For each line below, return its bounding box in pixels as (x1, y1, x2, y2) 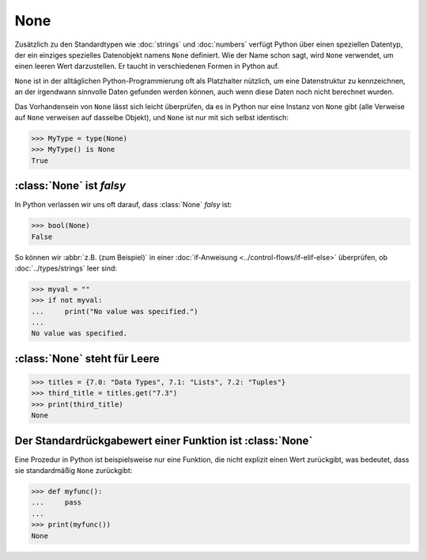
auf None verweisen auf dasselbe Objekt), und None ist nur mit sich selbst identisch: (14, 112, 289, 122)
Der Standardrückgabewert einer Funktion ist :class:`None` (14, 433, 313, 447)
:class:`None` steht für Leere (14, 352, 160, 365)
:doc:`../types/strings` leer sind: (14, 263, 118, 273)
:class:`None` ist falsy (14, 179, 127, 193)
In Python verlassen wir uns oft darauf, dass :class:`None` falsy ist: (14, 200, 232, 210)
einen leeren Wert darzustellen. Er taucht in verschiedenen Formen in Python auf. (14, 62, 280, 71)
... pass (31, 498, 82, 507)
